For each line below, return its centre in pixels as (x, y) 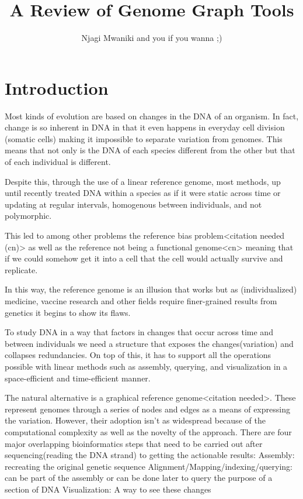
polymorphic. (28, 216)
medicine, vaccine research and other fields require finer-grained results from (141, 300)
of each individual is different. (58, 162)
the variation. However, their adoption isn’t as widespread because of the (135, 420)
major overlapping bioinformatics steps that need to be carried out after (134, 443)
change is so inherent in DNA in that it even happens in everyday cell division (145, 127)
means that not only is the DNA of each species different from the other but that (150, 150)
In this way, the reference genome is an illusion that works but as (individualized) (151, 289)
